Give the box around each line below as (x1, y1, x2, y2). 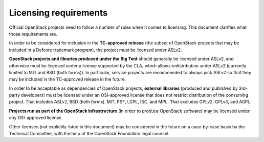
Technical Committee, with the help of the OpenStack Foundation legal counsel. (9, 131, 170, 137)
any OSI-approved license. (9, 115, 63, 121)
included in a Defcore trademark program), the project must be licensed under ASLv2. (9, 47, 182, 53)
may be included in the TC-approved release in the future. (9, 76, 126, 82)
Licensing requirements (9, 7, 108, 18)
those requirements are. (9, 31, 57, 37)
